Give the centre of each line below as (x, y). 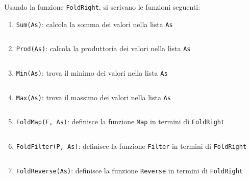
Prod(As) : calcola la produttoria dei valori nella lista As (103, 48)
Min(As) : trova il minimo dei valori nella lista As (92, 72)
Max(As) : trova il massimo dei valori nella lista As (93, 97)
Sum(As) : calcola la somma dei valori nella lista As (94, 24)
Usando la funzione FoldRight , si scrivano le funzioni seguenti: (102, 7)
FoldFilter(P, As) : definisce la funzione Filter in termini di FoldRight (131, 146)
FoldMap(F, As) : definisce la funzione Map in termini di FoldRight (120, 121)
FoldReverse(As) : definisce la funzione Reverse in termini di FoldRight (129, 170)
